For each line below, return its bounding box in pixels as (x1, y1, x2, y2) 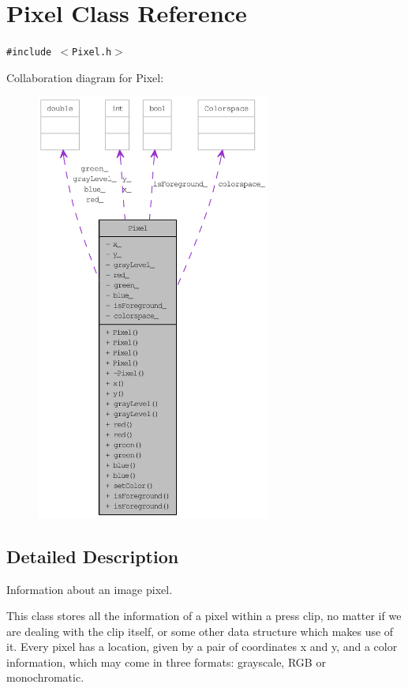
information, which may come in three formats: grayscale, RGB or (6, 653, 326, 670)
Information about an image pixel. (6, 581, 173, 597)
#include (6, 47, 52, 58)
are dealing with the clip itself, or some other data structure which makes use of (6, 622, 394, 639)
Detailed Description (6, 543, 179, 568)
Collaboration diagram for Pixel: (6, 69, 164, 85)
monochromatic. (6, 669, 84, 686)
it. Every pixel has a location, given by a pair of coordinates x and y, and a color (6, 638, 398, 655)
